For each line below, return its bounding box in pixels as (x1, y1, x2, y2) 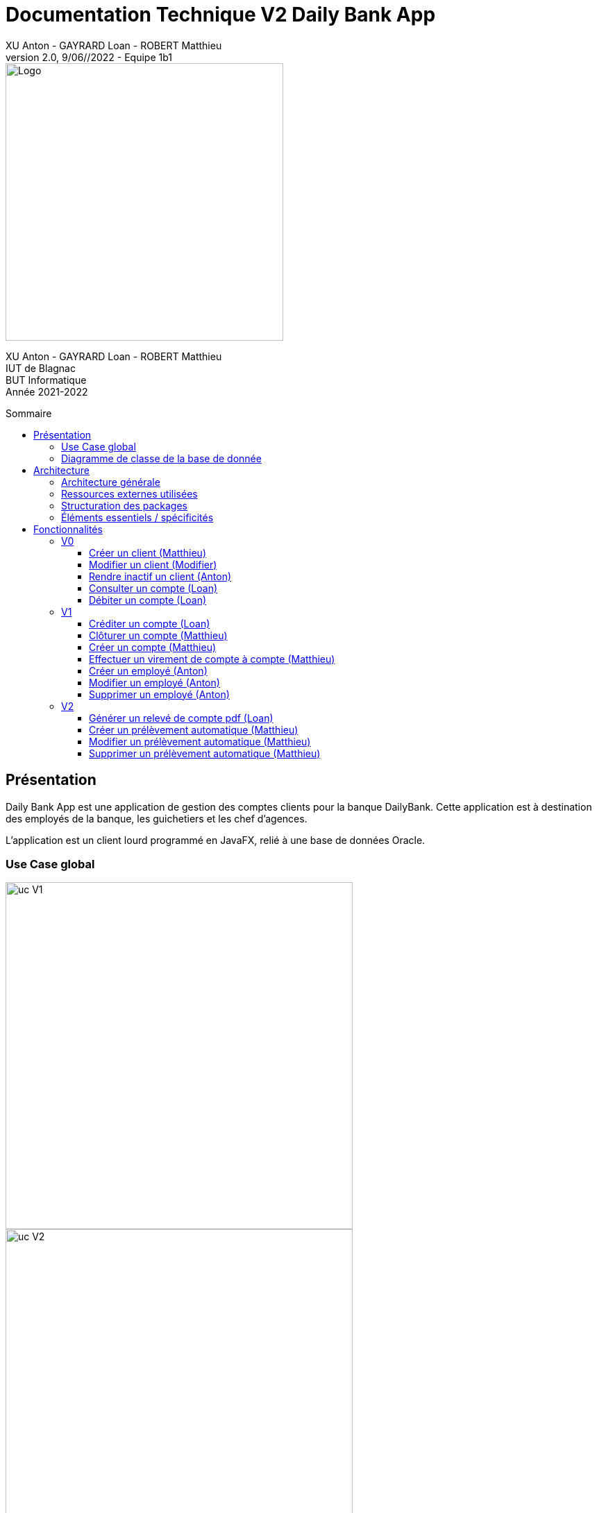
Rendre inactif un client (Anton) (89, 570, 232, 582)
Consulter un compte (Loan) (89, 582, 218, 594)
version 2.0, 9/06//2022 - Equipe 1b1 (6, 51, 172, 63)
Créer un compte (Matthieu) (89, 641, 217, 653)
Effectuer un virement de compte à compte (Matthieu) (89, 652, 335, 665)
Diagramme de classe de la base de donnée (61, 452, 262, 464)
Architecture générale (61, 475, 160, 488)
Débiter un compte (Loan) (89, 593, 207, 606)
